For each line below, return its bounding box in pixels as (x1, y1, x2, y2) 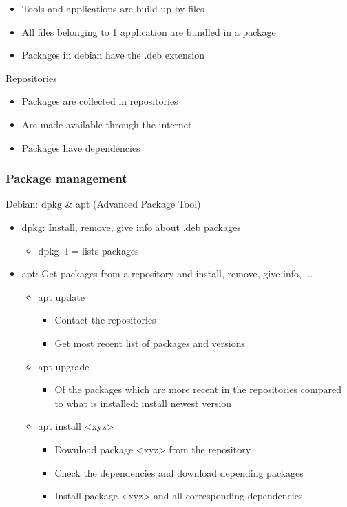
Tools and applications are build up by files (21, 1, 204, 15)
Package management (6, 170, 127, 187)
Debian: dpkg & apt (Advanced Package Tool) (6, 197, 201, 211)
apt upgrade (38, 359, 90, 373)
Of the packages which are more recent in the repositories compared (54, 382, 341, 397)
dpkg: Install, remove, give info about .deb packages (21, 219, 241, 234)
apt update (38, 289, 85, 304)
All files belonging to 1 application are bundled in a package (21, 24, 276, 39)
